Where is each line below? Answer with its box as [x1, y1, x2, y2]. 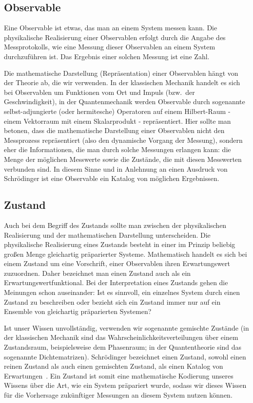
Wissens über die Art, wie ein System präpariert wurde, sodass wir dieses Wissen [4, 380, 247, 390]
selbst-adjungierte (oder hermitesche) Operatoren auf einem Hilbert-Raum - [4, 106, 231, 116]
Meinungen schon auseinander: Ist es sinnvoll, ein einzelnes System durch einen [4, 287, 240, 297]
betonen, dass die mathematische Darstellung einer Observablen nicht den [4, 125, 225, 135]
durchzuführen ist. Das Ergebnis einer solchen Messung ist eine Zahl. [4, 51, 210, 61]
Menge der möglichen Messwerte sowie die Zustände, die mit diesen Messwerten [4, 154, 242, 164]
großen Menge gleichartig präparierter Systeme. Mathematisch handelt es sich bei [4, 248, 247, 259]
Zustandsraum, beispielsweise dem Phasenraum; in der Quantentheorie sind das [4, 342, 242, 352]
